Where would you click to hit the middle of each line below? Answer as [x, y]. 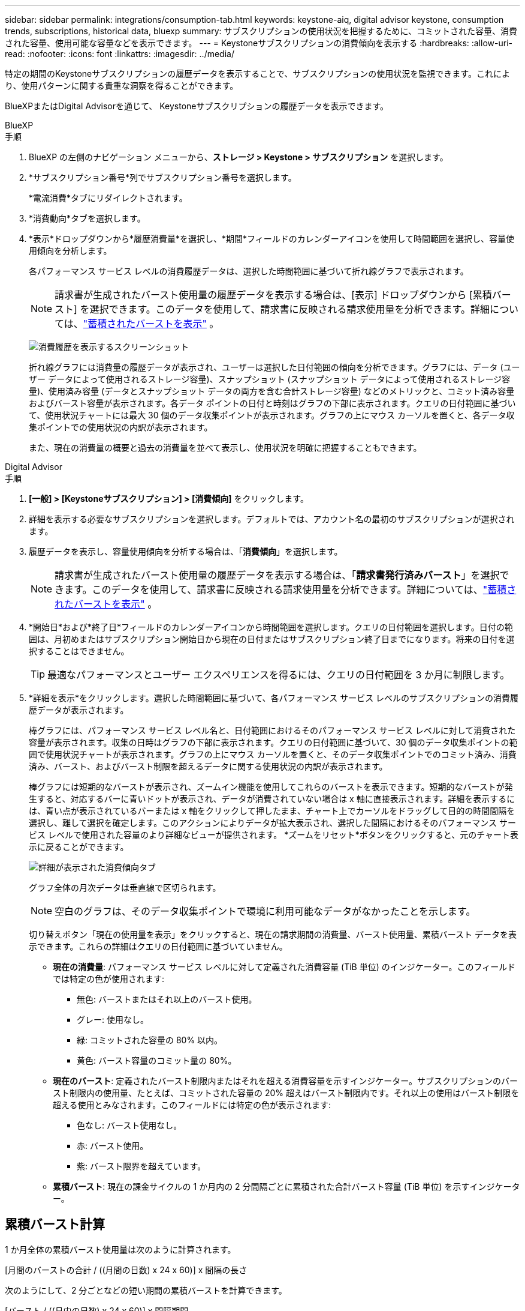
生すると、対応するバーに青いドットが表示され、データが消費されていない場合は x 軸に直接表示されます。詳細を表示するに [272, 799]
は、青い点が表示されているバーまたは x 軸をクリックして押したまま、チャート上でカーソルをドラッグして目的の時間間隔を [272, 811]
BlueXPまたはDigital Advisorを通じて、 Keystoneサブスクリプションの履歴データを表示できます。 [197, 106]
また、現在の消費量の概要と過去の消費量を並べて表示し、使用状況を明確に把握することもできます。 [225, 448]
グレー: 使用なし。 [113, 1020]
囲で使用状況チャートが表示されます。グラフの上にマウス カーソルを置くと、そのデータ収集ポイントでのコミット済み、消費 [273, 754]
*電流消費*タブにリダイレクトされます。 [108, 198]
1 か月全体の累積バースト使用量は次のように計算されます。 [120, 1249]
